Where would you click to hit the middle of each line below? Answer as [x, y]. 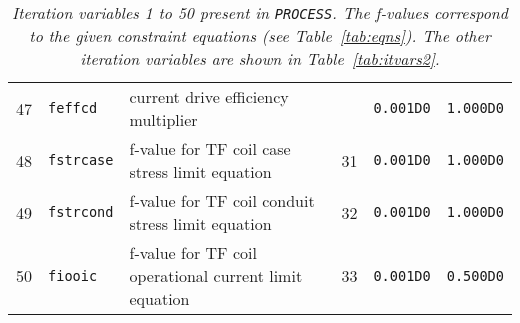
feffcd [73, 108]
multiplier [163, 119]
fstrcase [81, 160]
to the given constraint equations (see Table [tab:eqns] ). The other [260, 35]
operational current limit [216, 275]
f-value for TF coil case [210, 148]
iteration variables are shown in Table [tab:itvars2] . [260, 58]
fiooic [73, 275]
